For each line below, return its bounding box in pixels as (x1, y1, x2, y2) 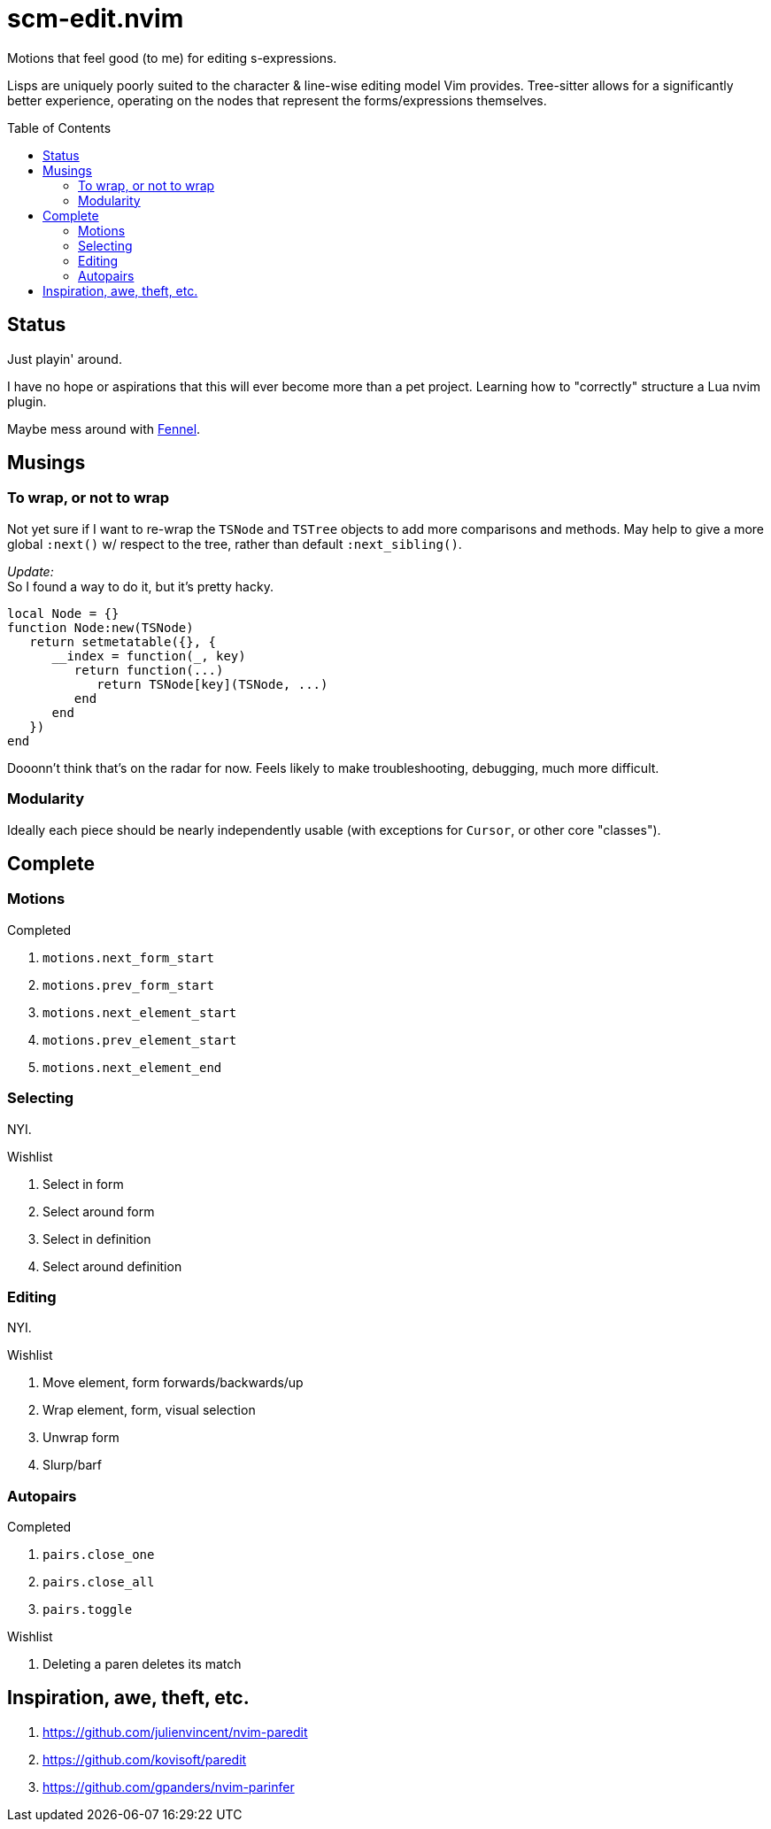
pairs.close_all (42, 1575, 155, 1590)
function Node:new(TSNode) (7, 620, 194, 635)
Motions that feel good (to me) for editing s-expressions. (7, 50, 337, 66)
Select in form (42, 1176, 124, 1192)
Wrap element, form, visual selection (42, 1402, 256, 1418)
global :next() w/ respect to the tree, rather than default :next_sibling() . (7, 536, 462, 552)
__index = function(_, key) (51, 648, 246, 663)
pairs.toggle (42, 1602, 133, 1617)
